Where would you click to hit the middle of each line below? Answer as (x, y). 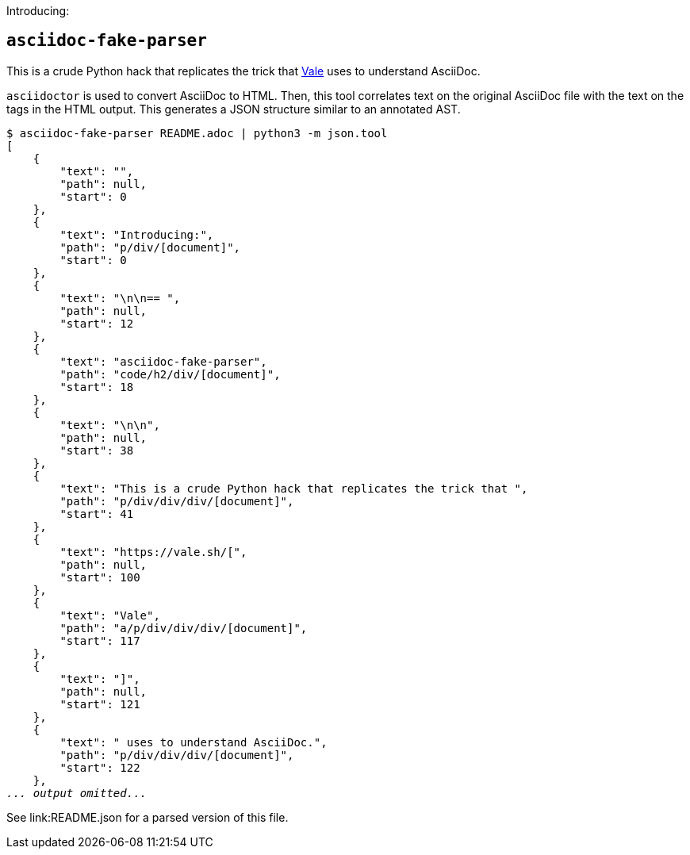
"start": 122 (100, 767)
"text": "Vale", (110, 615)
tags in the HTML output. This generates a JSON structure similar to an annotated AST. (234, 109)
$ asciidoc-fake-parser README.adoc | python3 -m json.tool (197, 133)
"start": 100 (100, 577)
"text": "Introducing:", (137, 234)
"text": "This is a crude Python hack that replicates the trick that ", (294, 488)
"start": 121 (100, 704)
